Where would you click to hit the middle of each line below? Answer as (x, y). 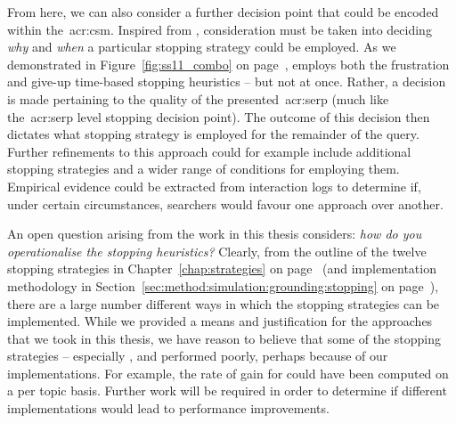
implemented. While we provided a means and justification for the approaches (220, 321)
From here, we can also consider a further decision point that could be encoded (223, 12)
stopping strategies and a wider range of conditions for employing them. (204, 169)
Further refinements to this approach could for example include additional (209, 151)
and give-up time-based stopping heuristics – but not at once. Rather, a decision (227, 81)
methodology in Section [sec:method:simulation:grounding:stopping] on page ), (223, 285)
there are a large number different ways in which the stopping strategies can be (224, 303)
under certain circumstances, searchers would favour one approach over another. (225, 203)
